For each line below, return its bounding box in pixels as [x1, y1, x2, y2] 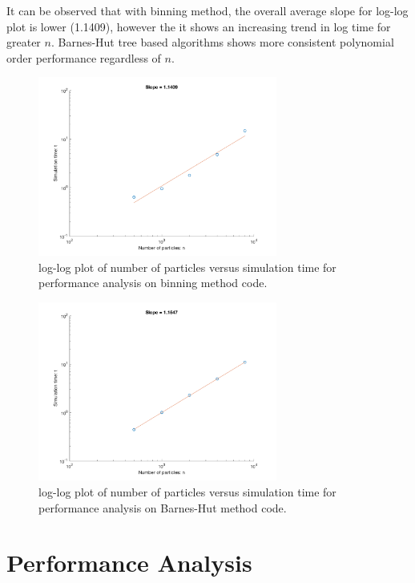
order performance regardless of [6, 49, 161, 66]
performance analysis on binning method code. [38, 274, 268, 291]
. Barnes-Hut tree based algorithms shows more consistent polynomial [50, 34, 394, 51]
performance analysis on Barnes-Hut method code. [38, 499, 287, 516]
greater [6, 34, 41, 51]
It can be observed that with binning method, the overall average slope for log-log [6, 2, 409, 18]
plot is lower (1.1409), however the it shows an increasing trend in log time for [6, 18, 391, 34]
